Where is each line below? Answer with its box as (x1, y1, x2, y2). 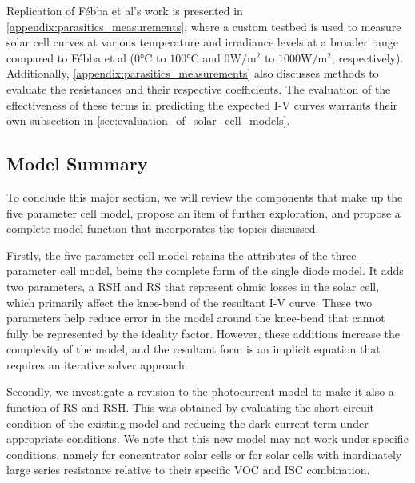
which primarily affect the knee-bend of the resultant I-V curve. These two (6, 293, 373, 310)
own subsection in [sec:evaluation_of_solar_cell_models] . (6, 112, 290, 129)
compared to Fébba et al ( (6, 49, 135, 66)
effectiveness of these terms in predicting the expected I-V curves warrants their (6, 96, 398, 113)
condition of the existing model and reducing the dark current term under (6, 414, 369, 431)
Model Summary (6, 151, 148, 176)
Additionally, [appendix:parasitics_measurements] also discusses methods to (6, 65, 379, 82)
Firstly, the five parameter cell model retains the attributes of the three (6, 246, 357, 263)
